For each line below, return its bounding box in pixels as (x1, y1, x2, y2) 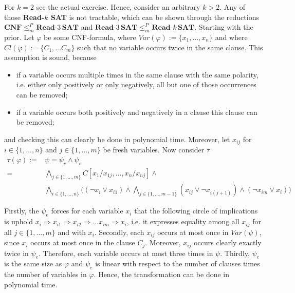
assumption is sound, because (4, 52, 97, 63)
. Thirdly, (220, 247, 250, 258)
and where (215, 31, 248, 42)
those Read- (4, 11, 45, 22)
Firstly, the (4, 205, 39, 216)
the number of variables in (4, 269, 87, 280)
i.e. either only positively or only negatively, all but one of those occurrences (16, 79, 256, 90)
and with (58, 226, 86, 237)
